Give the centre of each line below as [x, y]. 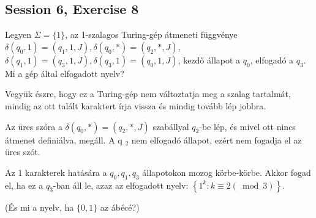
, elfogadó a [272, 60]
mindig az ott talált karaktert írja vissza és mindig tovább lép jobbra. [136, 105]
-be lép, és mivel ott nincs [247, 126]
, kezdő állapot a [209, 60]
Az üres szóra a [34, 126]
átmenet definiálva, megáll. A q [64, 140]
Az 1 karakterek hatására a [56, 172]
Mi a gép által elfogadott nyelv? [65, 73]
